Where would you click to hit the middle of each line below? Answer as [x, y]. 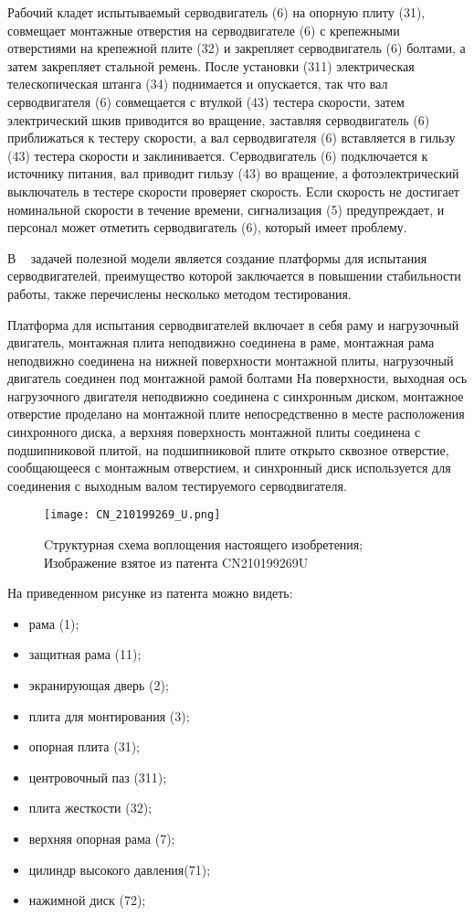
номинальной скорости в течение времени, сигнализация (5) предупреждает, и [226, 209]
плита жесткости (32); [90, 808]
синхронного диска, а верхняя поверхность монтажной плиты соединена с [214, 432]
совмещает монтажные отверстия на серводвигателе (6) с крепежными [204, 30]
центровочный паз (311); [98, 777]
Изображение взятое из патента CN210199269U [176, 562]
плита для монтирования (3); [109, 715]
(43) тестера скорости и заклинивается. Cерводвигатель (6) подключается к [218, 155]
